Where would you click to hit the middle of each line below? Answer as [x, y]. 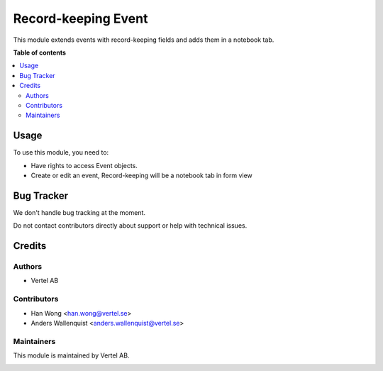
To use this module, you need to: [61, 153]
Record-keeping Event [81, 18]
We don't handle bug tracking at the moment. [79, 212]
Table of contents [40, 52]
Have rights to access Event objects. [84, 165]
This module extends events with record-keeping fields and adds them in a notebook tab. [144, 40]
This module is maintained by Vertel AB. [71, 355]
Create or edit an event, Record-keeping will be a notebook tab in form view [142, 175]
